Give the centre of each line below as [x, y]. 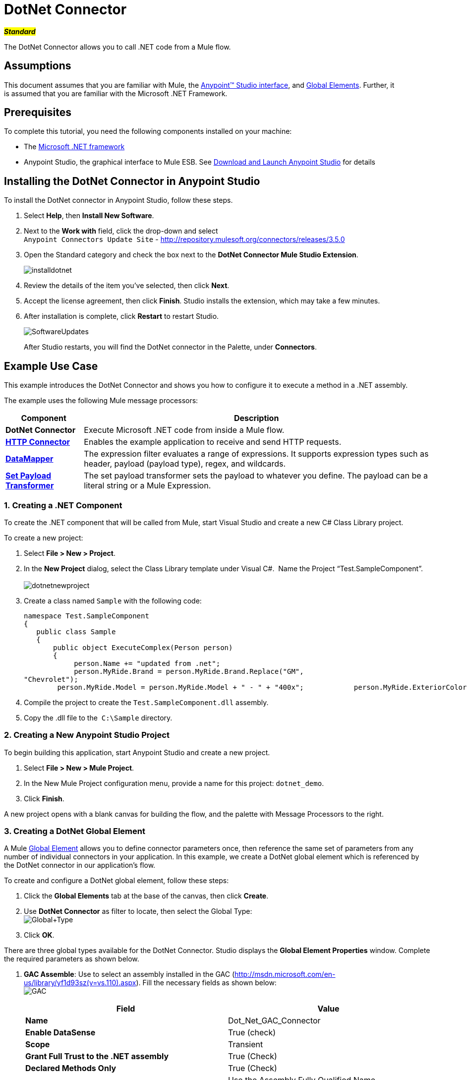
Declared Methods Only [71, 1068]
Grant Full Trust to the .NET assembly [97, 1056]
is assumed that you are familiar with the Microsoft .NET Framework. [116, 93]
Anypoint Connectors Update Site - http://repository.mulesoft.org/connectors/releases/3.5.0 [184, 240]
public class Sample [76, 631]
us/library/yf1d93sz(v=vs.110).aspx [80, 983]
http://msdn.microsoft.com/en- [285, 974]
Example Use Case [51, 366]
